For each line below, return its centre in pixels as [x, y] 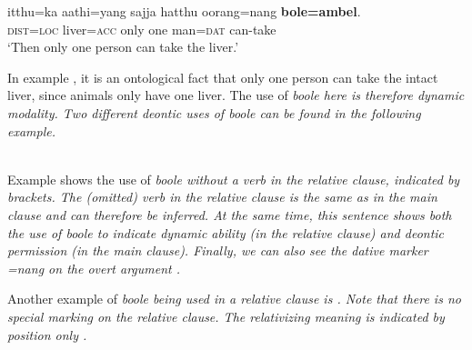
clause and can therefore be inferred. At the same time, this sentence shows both [230, 214]
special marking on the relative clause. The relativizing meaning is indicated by [226, 316]
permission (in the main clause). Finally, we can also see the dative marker [218, 250]
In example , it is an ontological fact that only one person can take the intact [223, 77]
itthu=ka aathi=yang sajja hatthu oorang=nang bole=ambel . [184, 11]
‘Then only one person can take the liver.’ [123, 47]
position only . [47, 334]
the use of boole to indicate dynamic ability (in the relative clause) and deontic [226, 232]
